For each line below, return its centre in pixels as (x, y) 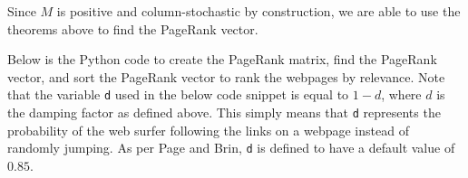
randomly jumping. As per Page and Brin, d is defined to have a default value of (231, 148)
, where (401, 94)
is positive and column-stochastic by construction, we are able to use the (258, 11)
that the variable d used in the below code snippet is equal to (178, 94)
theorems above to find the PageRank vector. (133, 28)
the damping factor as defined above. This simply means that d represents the (224, 112)
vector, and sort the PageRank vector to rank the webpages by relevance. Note (226, 76)
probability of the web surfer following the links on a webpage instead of (208, 130)
